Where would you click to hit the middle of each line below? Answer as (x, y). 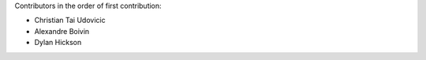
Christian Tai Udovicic (70, 21)
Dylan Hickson (58, 43)
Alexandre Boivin (62, 31)
